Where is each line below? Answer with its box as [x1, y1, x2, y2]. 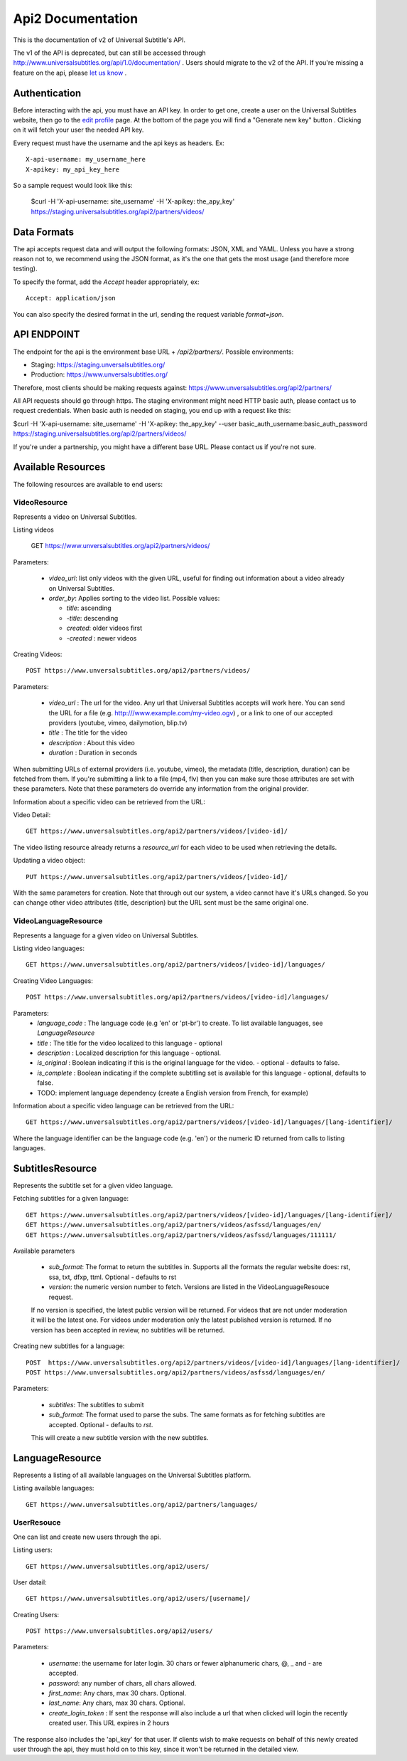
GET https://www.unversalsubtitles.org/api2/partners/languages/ [26, 1500, 259, 1508]
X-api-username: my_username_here [26, 155, 146, 164]
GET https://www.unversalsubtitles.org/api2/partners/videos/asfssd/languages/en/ [26, 1221, 322, 1229]
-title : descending [66, 614, 119, 622]
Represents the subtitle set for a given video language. [13, 1182, 173, 1190]
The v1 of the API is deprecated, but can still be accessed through [13, 48, 206, 57]
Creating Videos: [13, 650, 63, 658]
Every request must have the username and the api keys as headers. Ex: [13, 139, 225, 147]
